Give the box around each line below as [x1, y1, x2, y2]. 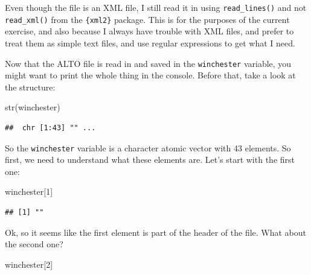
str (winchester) [5, 101, 60, 113]
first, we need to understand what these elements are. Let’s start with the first [5, 153, 295, 166]
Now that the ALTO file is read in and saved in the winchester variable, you [5, 57, 292, 69]
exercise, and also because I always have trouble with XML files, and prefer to [5, 25, 294, 37]
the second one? [5, 238, 63, 250]
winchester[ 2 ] [5, 258, 53, 270]
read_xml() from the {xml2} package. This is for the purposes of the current [5, 13, 290, 25]
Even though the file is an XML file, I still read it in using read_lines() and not [5, 1, 307, 13]
